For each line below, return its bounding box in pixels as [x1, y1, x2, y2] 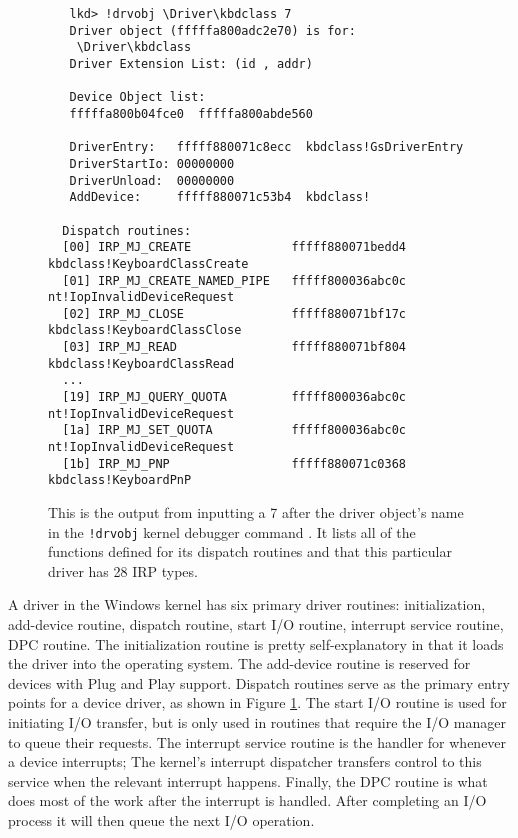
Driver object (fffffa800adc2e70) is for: [69, 23, 356, 38]
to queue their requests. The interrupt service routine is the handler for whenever [8, 731, 507, 752]
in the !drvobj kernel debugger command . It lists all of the [48, 521, 416, 542]
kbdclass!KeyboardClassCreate [48, 256, 249, 271]
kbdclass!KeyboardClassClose [48, 323, 242, 338]
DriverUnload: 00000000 [69, 173, 235, 188]
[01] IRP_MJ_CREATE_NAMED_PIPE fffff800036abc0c [62, 273, 406, 288]
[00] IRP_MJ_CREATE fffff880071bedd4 [62, 240, 406, 255]
